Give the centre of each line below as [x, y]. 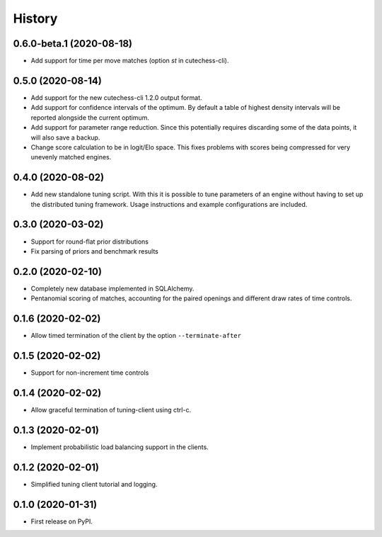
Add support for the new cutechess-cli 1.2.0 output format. [116, 97]
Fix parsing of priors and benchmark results [94, 251]
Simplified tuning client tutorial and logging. [94, 484]
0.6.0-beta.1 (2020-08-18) [73, 44]
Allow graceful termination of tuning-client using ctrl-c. [111, 409]
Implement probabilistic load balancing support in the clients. [120, 447]
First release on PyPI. [62, 521]
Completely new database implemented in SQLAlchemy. [112, 288]
